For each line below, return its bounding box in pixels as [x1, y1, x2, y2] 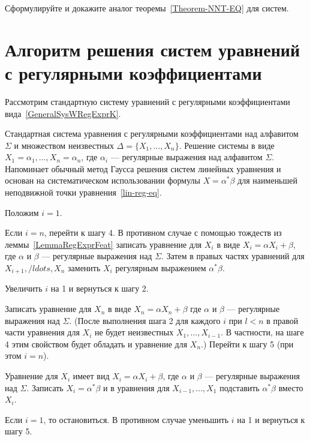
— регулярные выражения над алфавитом [110, 151, 263, 163]
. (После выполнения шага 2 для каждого [69, 314, 221, 326]
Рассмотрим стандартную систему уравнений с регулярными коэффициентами [5, 95, 290, 107]
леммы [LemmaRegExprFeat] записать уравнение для [5, 238, 202, 250]
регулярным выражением [115, 262, 206, 274]
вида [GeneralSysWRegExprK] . [5, 107, 121, 119]
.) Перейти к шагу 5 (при [201, 337, 294, 350]
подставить [219, 381, 260, 394]
